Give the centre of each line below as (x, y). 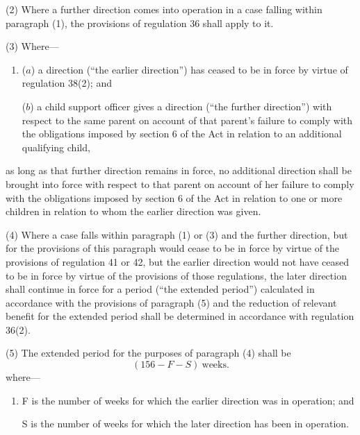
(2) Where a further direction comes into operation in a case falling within (164, 9)
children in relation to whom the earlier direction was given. (133, 211)
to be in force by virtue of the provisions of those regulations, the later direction (176, 275)
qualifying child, (56, 147)
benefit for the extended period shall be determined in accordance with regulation (180, 316)
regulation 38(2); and (67, 83)
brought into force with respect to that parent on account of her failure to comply (180, 184)
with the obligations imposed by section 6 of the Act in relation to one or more (174, 197)
